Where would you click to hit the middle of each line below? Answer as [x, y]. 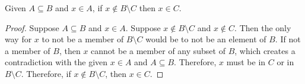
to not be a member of [83, 39]
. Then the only [263, 27]
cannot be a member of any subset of [158, 50]
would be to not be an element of [206, 39]
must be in [246, 62]
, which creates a [265, 50]
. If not [288, 39]
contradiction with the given [56, 62]
